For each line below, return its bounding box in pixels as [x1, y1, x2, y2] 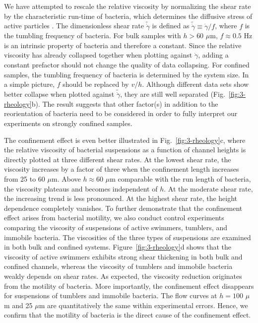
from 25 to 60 [4, 173, 45, 184]
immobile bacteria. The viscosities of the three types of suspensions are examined [4, 232, 251, 242]
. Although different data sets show [142, 79, 249, 89]
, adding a [198, 50, 229, 60]
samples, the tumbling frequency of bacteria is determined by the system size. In [4, 69, 249, 79]
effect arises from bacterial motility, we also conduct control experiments [4, 212, 224, 223]
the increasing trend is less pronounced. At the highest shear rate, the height [4, 193, 238, 203]
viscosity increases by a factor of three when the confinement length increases [4, 164, 239, 174]
